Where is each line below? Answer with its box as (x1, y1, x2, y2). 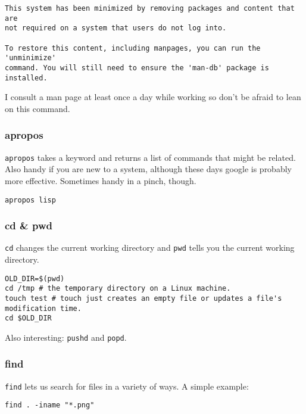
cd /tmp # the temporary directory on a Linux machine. (5, 284, 231, 293)
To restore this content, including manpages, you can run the (5, 43, 261, 52)
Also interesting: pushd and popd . (5, 331, 127, 343)
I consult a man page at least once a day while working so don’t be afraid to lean (5, 91, 301, 103)
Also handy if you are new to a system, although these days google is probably (5, 163, 292, 175)
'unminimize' (5, 54, 56, 63)
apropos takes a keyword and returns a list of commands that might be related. (5, 151, 296, 163)
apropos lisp (5, 195, 56, 204)
